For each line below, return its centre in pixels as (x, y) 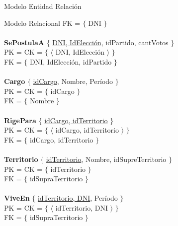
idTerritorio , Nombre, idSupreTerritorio (106, 159)
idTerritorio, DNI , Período (78, 198)
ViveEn (17, 198)
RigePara (20, 120)
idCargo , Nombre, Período (73, 81)
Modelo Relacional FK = (42, 23)
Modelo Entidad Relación (43, 6)
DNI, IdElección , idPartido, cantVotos (110, 42)
